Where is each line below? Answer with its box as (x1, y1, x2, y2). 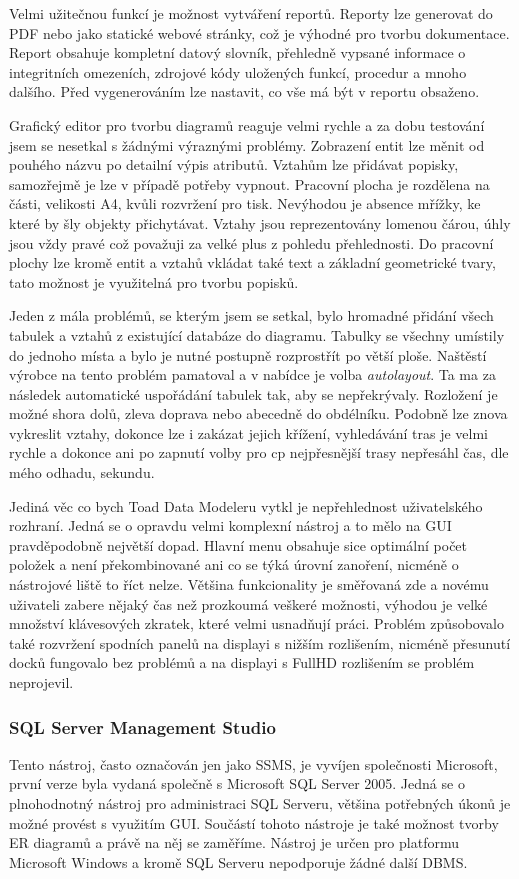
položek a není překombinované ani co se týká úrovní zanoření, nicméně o (9, 554, 459, 575)
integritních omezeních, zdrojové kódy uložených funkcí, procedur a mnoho (9, 61, 467, 82)
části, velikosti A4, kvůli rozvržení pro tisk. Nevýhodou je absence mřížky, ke (9, 193, 481, 214)
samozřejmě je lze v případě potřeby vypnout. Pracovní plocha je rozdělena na (9, 173, 490, 194)
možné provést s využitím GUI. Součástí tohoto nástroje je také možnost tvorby (9, 812, 499, 833)
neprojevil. (9, 672, 74, 692)
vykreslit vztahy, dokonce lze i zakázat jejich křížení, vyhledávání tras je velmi (9, 422, 488, 443)
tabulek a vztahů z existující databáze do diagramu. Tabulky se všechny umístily (9, 324, 505, 345)
